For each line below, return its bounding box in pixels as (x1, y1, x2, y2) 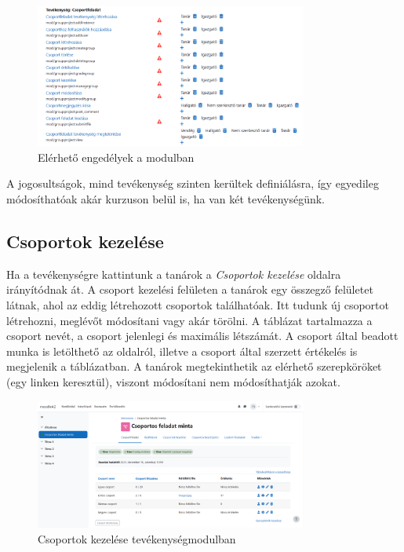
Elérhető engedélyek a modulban (38, 148, 195, 165)
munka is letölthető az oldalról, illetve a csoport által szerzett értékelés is (6, 342, 358, 359)
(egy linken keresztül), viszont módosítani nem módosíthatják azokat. (6, 373, 340, 389)
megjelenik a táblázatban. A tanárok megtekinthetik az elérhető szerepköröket (6, 358, 382, 375)
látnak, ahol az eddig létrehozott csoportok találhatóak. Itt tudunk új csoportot (6, 296, 389, 313)
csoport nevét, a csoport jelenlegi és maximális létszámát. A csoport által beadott (6, 327, 399, 344)
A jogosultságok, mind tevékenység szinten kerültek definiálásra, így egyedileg (6, 175, 379, 192)
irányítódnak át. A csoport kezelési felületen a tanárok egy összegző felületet (6, 281, 373, 298)
